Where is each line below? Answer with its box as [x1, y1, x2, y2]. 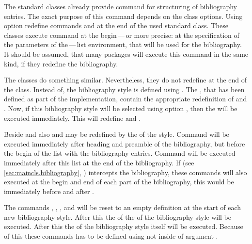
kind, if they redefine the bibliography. [4, 58, 118, 68]
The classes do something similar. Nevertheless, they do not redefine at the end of [4, 75, 247, 85]
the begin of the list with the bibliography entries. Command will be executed [4, 148, 236, 158]
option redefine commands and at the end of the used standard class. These [4, 20, 228, 31]
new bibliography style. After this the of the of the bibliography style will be [4, 211, 231, 222]
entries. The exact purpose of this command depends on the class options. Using [4, 11, 243, 21]
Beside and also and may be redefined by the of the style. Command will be [4, 129, 229, 139]
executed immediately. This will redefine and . [4, 113, 141, 123]
